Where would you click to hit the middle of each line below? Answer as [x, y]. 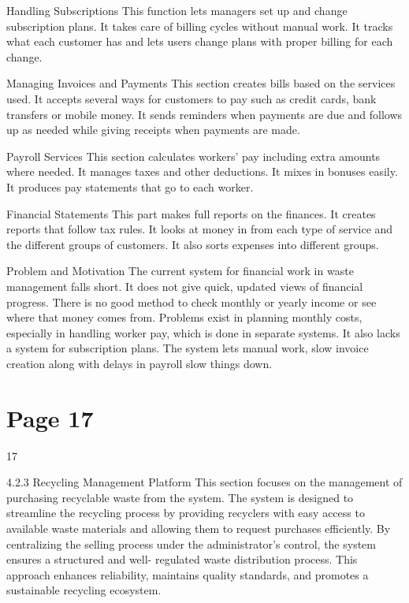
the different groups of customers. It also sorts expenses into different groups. [193, 244]
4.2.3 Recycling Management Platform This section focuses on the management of [204, 482]
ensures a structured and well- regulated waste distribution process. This [182, 559]
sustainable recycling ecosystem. [84, 590]
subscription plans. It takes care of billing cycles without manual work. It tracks [200, 26]
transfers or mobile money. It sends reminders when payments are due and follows [204, 114]
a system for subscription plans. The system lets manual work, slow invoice [188, 348]
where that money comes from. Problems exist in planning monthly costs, [184, 317]
